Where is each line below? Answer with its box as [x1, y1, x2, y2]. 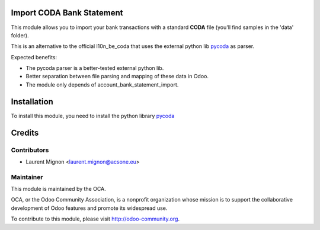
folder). [11, 31, 29, 39]
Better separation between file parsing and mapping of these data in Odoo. [25, 73, 209, 80]
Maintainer [11, 172, 43, 181]
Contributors [11, 146, 49, 154]
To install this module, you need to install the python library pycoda [11, 112, 175, 119]
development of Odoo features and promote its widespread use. [11, 205, 168, 212]
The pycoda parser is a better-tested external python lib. [25, 65, 164, 72]
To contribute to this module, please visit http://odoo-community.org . [11, 215, 180, 222]
